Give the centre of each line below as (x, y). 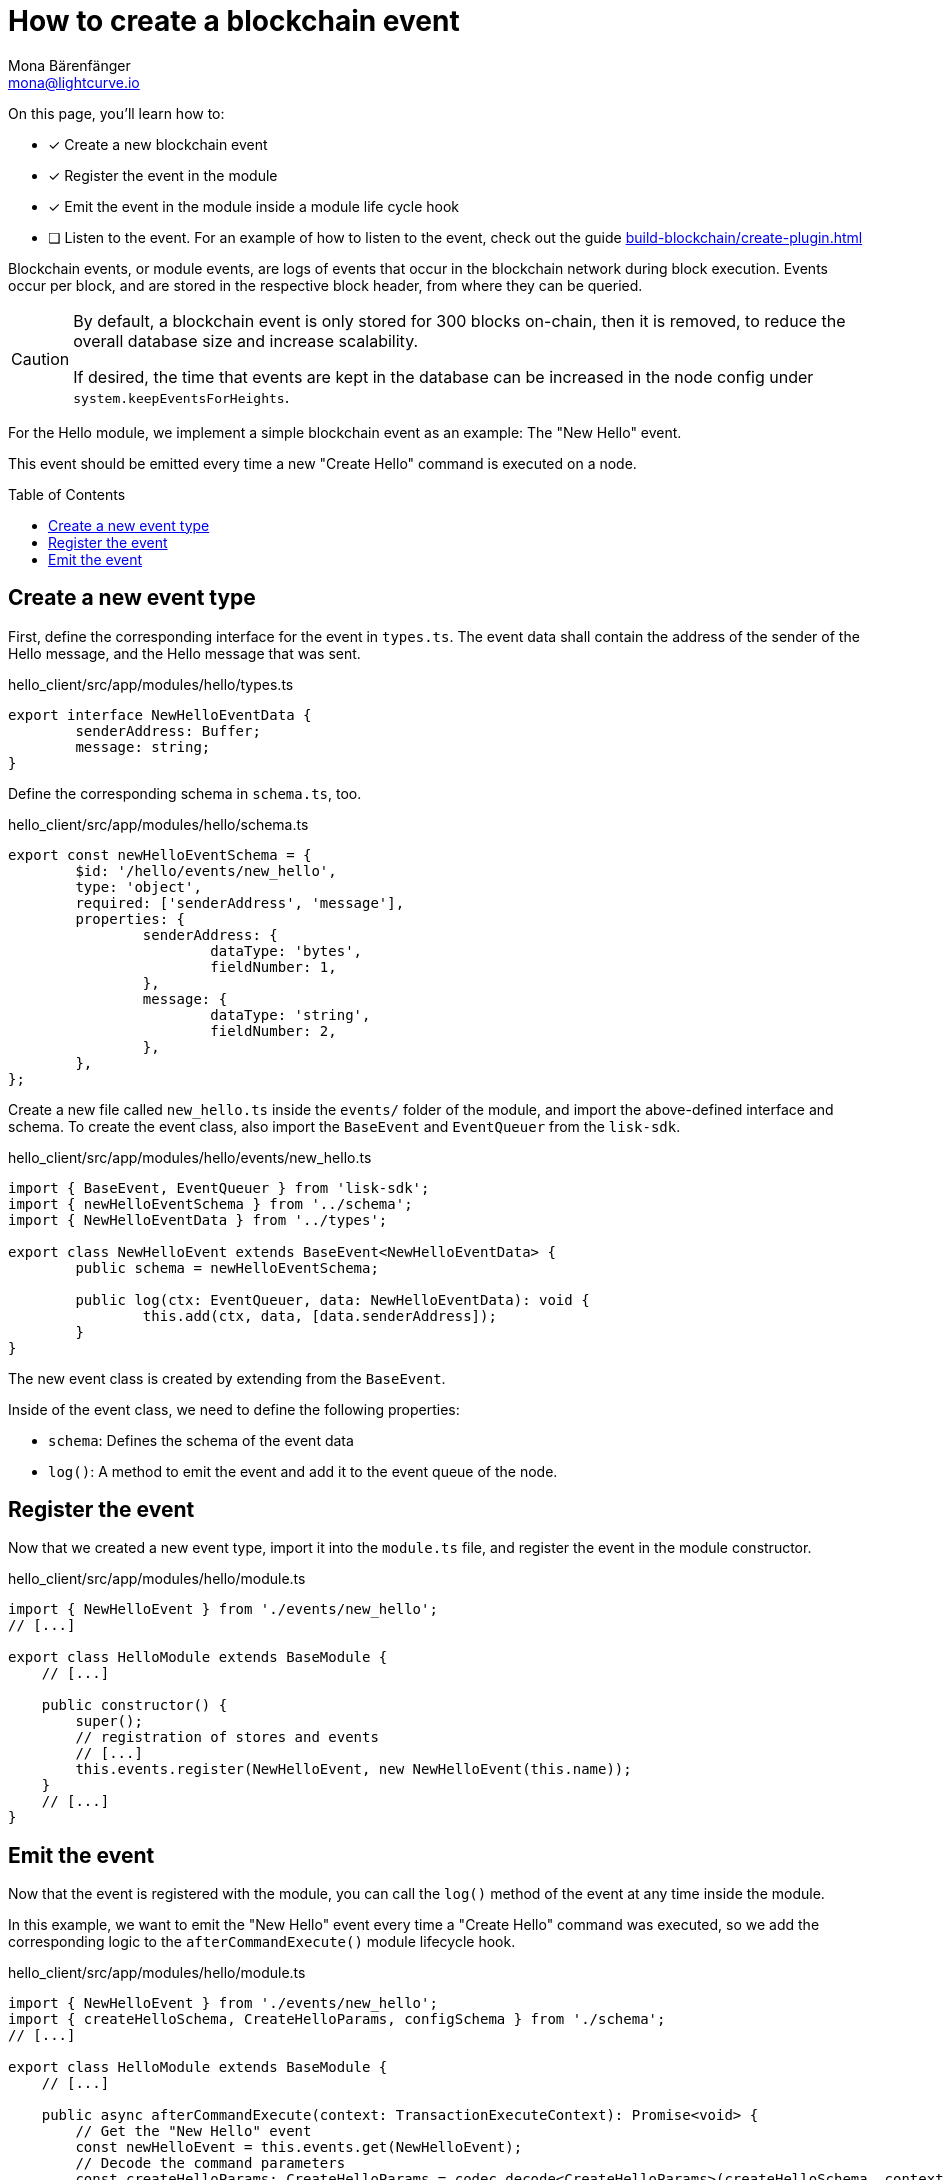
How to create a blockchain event (234, 21)
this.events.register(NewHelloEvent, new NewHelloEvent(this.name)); (353, 1769)
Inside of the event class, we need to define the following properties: (234, 1409)
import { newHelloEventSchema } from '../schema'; (210, 1203)
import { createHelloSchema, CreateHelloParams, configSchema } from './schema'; (337, 2019)
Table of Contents (67, 494)
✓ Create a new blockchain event (158, 144)
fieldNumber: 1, (273, 966)
